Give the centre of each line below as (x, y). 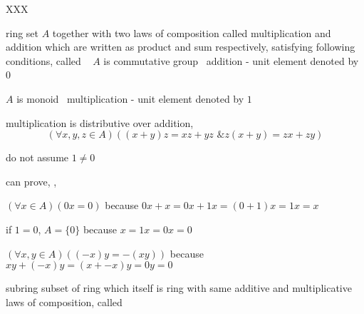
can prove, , (31, 181)
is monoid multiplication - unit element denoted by (130, 98)
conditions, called (43, 60)
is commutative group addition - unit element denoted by (231, 60)
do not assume (37, 157)
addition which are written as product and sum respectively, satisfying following (181, 47)
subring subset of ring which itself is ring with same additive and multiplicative (179, 288)
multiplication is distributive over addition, (100, 122)
